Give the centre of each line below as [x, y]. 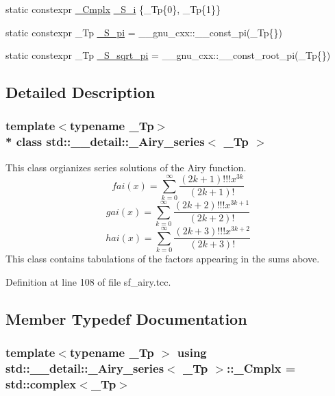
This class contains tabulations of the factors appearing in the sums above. [163, 258]
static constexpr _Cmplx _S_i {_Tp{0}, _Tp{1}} [113, 9]
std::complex [41, 383]
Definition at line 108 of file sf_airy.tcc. [88, 281]
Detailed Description [80, 92]
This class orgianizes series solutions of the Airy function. [126, 167]
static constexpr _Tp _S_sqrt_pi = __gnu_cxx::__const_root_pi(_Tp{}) [168, 55]
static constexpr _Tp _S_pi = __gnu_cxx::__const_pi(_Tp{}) [144, 32]
